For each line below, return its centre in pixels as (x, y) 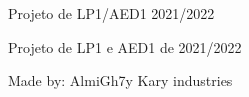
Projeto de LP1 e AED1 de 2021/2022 (125, 46)
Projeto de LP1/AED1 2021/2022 (111, 13)
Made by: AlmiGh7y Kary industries (120, 80)
